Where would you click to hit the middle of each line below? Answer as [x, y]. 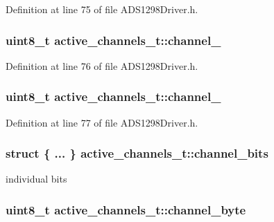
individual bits [36, 179]
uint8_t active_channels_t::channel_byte [126, 209]
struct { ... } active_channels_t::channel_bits [137, 153]
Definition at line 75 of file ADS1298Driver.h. [102, 9]
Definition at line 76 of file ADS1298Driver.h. [102, 65]
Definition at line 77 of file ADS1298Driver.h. [102, 122]
